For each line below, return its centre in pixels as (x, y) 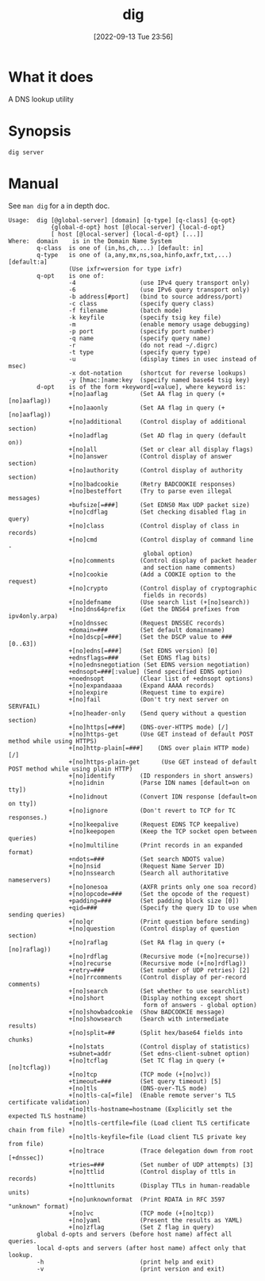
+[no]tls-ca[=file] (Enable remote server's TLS (152, 1095)
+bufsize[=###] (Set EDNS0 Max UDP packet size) (159, 505)
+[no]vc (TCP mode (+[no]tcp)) (142, 1213)
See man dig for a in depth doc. (59, 206)
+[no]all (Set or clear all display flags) (161, 449)
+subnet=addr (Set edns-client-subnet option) (159, 1053)
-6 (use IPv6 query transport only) (159, 290)
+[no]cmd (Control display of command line (161, 540)
